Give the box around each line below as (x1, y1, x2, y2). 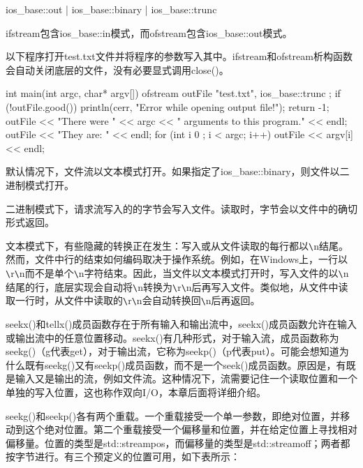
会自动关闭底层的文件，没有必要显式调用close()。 (6, 62, 229, 77)
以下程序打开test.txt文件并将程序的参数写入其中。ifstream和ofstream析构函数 (6, 49, 353, 63)
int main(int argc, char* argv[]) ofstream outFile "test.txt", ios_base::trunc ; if (6, 86, 341, 100)
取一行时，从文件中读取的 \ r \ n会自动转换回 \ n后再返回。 (6, 293, 260, 308)
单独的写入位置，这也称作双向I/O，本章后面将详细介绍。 (6, 384, 266, 399)
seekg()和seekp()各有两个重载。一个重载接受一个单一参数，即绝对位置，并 (6, 408, 341, 423)
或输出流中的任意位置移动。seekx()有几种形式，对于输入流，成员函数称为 (6, 330, 339, 345)
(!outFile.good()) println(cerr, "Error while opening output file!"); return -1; (6, 99, 329, 114)
